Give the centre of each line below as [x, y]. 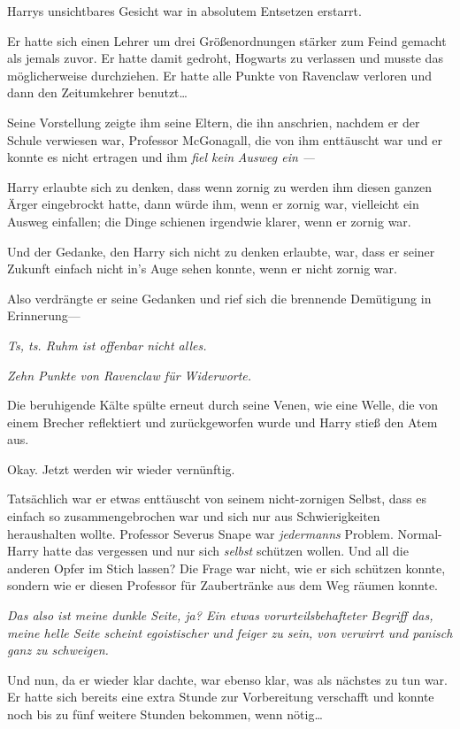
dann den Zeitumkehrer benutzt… [97, 92]
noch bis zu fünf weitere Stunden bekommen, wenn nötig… [165, 714]
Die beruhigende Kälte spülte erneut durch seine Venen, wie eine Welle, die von [222, 405]
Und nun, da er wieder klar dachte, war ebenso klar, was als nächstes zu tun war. [227, 679]
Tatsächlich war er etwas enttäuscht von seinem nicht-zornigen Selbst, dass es [217, 499]
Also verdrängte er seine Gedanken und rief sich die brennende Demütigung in [219, 298]
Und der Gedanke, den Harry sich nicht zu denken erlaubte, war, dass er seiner [221, 251]
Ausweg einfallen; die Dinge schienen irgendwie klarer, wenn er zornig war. [209, 221]
